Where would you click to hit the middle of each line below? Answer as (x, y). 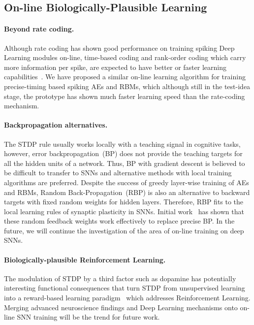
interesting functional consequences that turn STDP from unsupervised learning (125, 288)
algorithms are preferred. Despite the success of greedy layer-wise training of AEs (127, 182)
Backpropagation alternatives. (56, 125)
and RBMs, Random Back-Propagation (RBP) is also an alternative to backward (127, 192)
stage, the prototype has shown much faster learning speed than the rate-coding (125, 96)
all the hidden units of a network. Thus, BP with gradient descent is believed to (125, 163)
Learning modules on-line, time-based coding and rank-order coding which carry (125, 57)
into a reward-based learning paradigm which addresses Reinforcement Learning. (127, 298)
